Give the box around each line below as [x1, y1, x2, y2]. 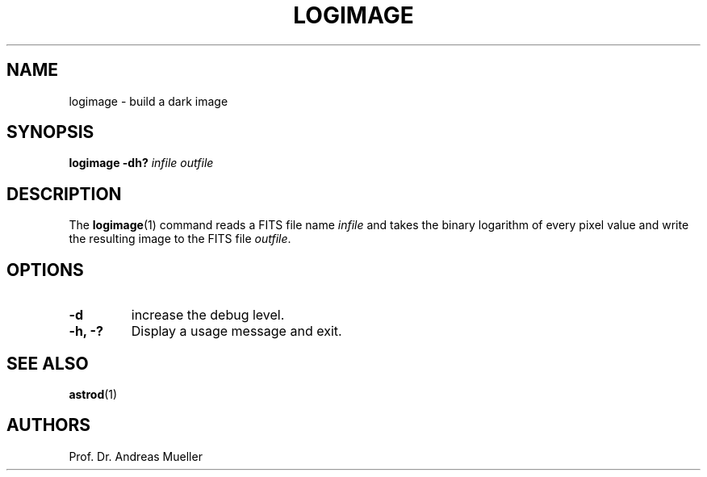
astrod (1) [69, 387, 118, 401]
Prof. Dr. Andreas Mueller [69, 449, 203, 463]
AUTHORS [6, 415, 91, 436]
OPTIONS [6, 259, 84, 280]
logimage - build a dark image [69, 94, 228, 108]
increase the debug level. [131, 307, 285, 324]
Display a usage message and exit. [131, 323, 342, 340]
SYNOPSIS [6, 122, 94, 143]
